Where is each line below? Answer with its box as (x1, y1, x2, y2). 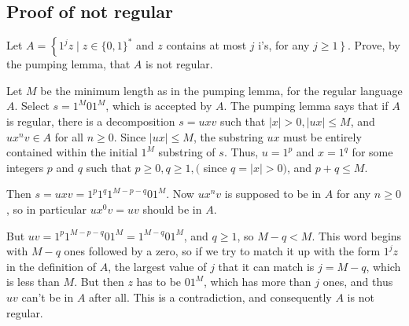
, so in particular (6, 200, 87, 217)
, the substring (193, 128, 263, 145)
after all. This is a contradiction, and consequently (89, 288, 332, 305)
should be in (142, 200, 202, 217)
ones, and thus (322, 273, 393, 290)
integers (6, 159, 44, 175)
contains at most (166, 37, 247, 53)
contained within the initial (6, 144, 138, 160)
